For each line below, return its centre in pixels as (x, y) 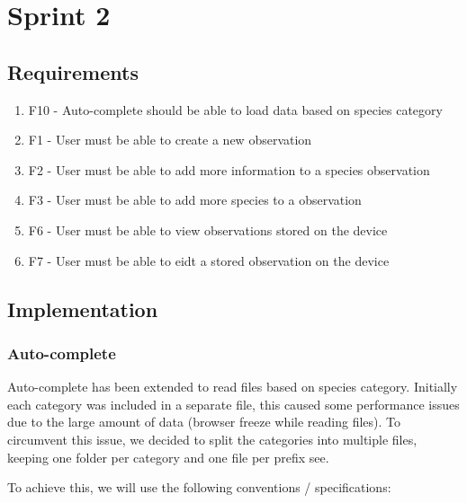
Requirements (73, 71)
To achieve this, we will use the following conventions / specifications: (199, 487)
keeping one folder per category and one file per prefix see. (168, 457)
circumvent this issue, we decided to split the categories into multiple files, (212, 439)
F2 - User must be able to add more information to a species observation (229, 169)
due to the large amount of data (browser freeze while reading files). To (204, 422)
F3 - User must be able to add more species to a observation (195, 200)
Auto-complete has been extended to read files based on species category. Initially (233, 387)
